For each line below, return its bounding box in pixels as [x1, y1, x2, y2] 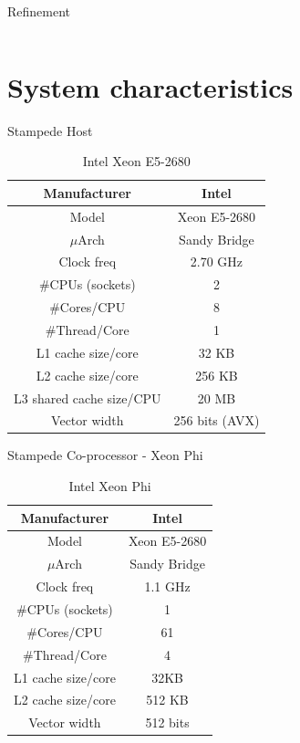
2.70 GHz [190, 252, 243, 271]
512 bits [145, 713, 190, 732]
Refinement [7, 2, 71, 20]
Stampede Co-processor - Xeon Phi [7, 445, 203, 465]
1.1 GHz [144, 577, 191, 596]
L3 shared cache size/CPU [14, 388, 161, 407]
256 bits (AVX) [173, 411, 260, 430]
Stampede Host [7, 120, 93, 140]
